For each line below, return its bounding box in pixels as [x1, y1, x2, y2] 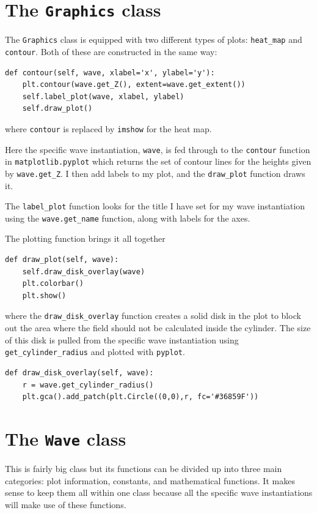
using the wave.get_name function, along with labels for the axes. [5, 211, 250, 224]
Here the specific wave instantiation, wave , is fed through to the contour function [5, 143, 310, 155]
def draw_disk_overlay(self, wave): [5, 368, 154, 377]
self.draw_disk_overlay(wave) [22, 267, 145, 276]
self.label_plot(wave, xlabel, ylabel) [22, 92, 184, 101]
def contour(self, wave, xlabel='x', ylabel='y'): [5, 68, 215, 77]
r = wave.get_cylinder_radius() [22, 380, 154, 389]
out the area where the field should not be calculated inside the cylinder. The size [5, 321, 311, 334]
